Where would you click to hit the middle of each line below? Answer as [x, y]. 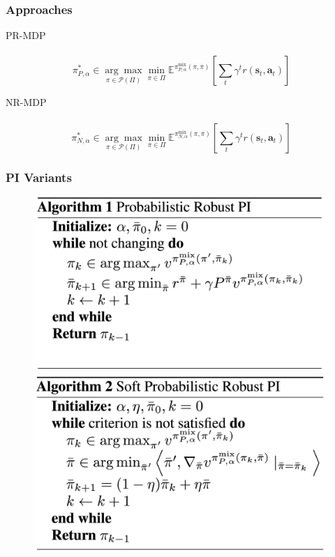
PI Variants [39, 177]
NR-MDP [26, 102]
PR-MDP [26, 35]
